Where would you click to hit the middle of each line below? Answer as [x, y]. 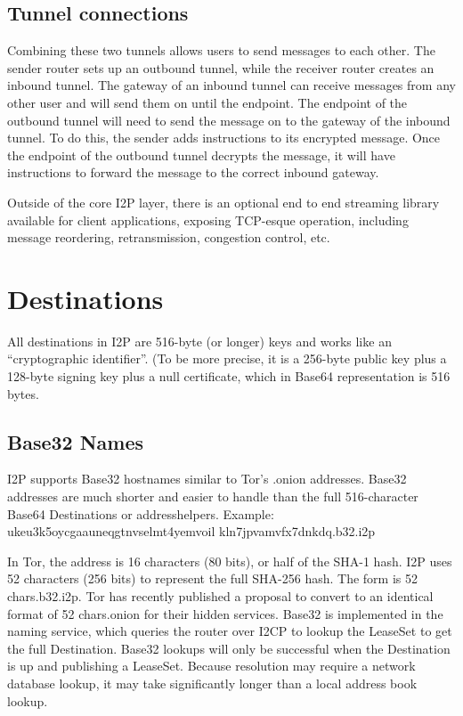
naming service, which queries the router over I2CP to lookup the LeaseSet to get [230, 631]
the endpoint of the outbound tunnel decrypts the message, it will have [201, 155]
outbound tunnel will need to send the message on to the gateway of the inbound [229, 120]
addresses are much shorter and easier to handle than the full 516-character [213, 496]
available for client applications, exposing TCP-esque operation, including [208, 220]
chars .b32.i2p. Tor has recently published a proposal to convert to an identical [220, 596]
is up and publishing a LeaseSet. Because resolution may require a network [211, 666]
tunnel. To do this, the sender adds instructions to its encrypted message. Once [224, 138]
